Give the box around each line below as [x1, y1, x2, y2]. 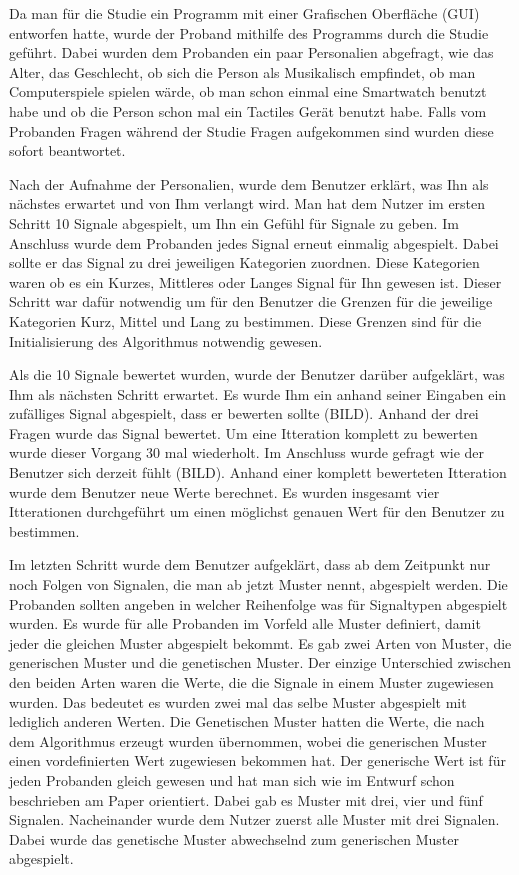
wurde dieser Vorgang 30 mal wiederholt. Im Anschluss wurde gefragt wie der [9, 442, 485, 463]
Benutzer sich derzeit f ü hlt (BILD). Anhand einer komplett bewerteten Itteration [9, 462, 507, 483]
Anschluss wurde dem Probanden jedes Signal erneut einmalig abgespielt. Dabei [9, 232, 499, 253]
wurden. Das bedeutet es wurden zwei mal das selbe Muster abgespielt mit [9, 691, 467, 712]
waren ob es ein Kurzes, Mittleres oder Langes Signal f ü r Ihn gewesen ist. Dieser [9, 271, 502, 292]
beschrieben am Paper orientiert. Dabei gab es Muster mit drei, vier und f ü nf [9, 789, 483, 810]
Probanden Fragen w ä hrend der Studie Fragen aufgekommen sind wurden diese [9, 120, 494, 141]
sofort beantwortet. [9, 140, 126, 161]
